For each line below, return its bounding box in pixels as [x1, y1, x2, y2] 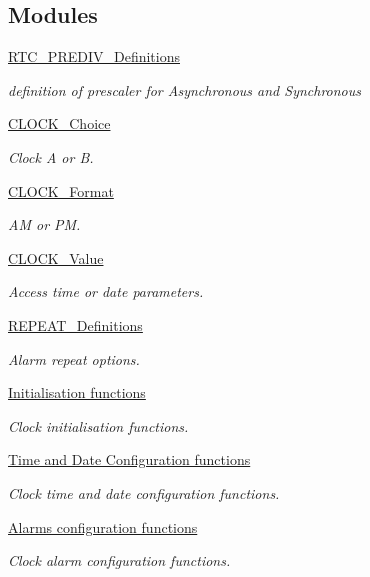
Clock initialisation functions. [8, 415, 189, 436]
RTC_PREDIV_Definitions [8, 46, 180, 67]
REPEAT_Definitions [8, 314, 143, 335]
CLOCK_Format [8, 180, 114, 201]
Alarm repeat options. [8, 348, 140, 369]
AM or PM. [8, 214, 81, 235]
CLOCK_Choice [8, 113, 111, 134]
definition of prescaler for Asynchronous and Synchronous [8, 79, 362, 100]
